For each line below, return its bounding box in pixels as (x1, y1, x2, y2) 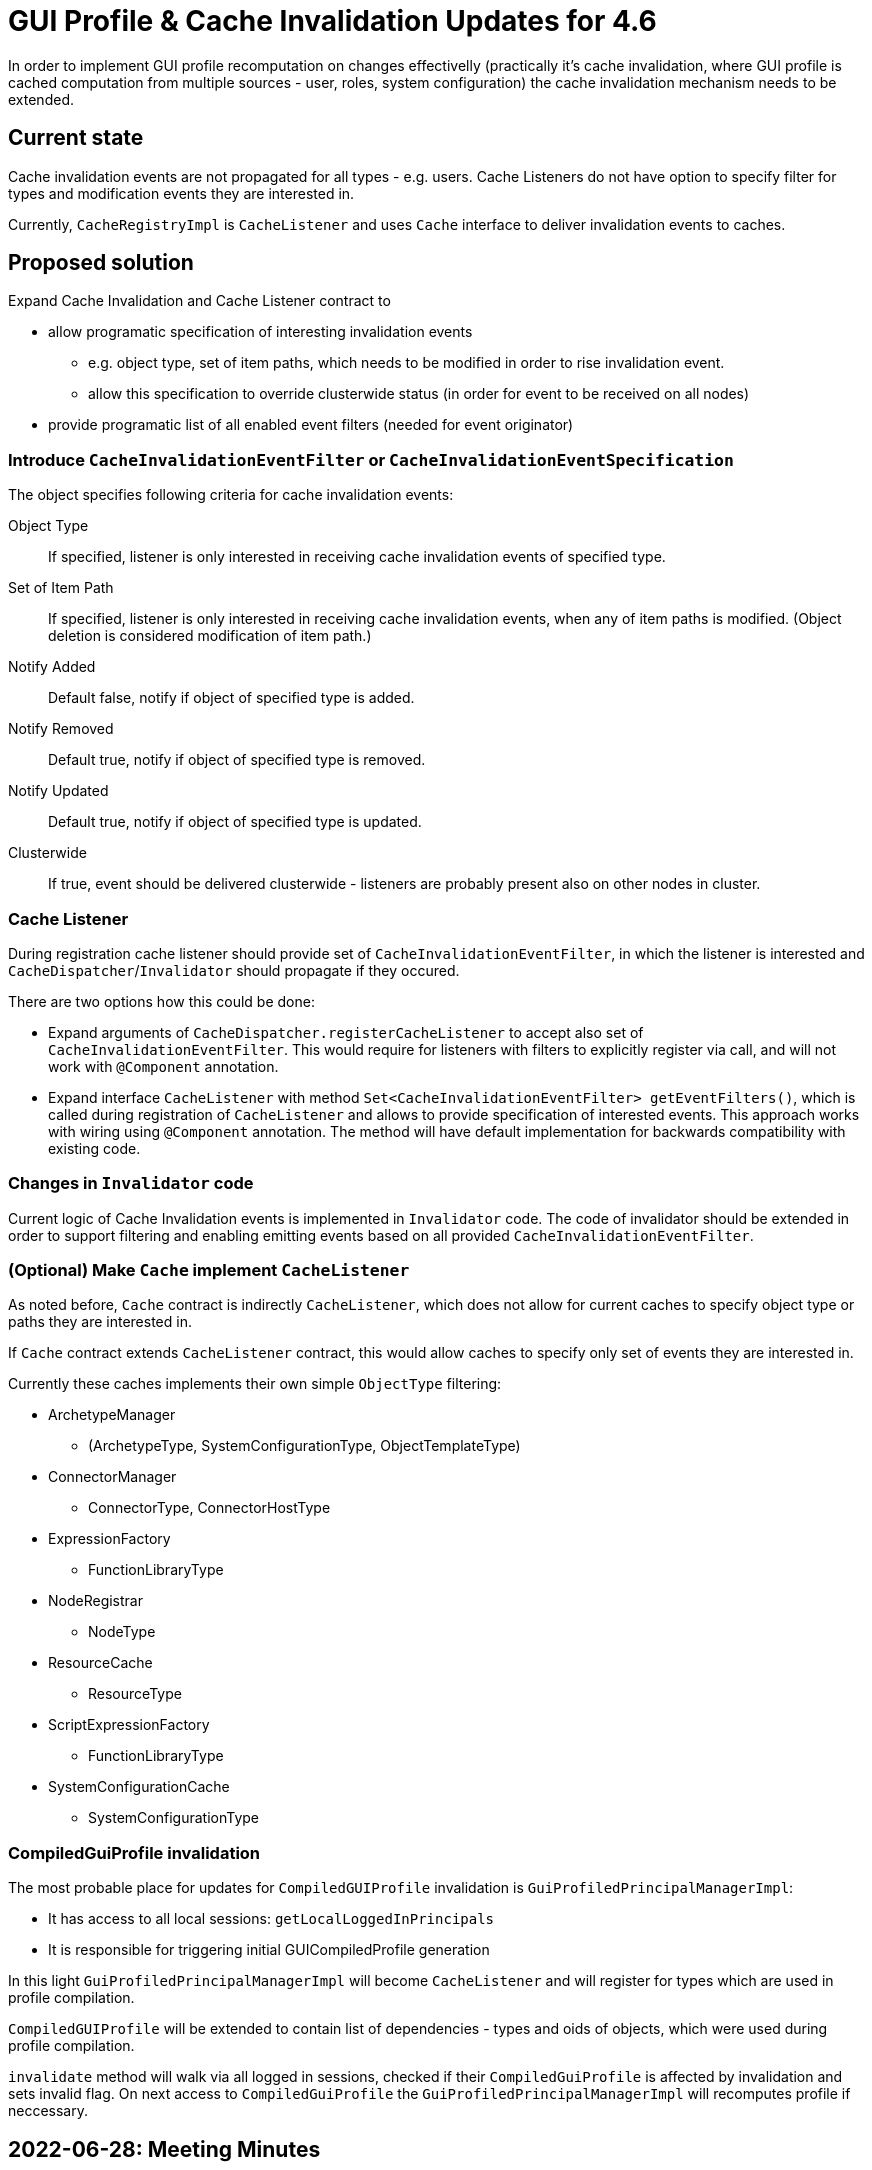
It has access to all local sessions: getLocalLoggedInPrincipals (48, 1910, 495, 1928)
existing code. (48, 1139, 141, 1157)
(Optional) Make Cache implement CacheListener (8, 1260, 410, 1281)
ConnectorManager (48, 1468, 177, 1486)
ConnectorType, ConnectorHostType (88, 1499, 331, 1517)
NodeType (88, 1623, 156, 1641)
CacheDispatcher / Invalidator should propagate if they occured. (8, 961, 460, 979)
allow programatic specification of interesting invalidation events (48, 323, 473, 341)
